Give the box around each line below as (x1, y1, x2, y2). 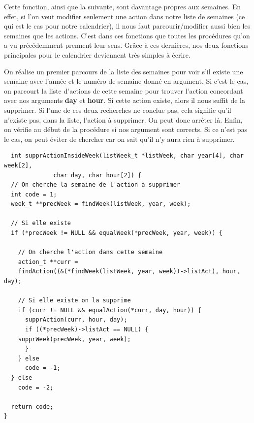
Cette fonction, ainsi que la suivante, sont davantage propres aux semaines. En (4, 1, 241, 11)
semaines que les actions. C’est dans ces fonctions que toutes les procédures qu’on (4, 30, 250, 40)
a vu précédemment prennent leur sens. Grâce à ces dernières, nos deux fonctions (4, 40, 249, 50)
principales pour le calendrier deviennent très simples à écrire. (4, 49, 190, 60)
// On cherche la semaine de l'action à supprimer (11, 181, 180, 189)
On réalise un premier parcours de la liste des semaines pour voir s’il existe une (4, 66, 243, 76)
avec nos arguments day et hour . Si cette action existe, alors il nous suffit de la (4, 95, 245, 105)
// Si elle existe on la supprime (18, 297, 131, 304)
